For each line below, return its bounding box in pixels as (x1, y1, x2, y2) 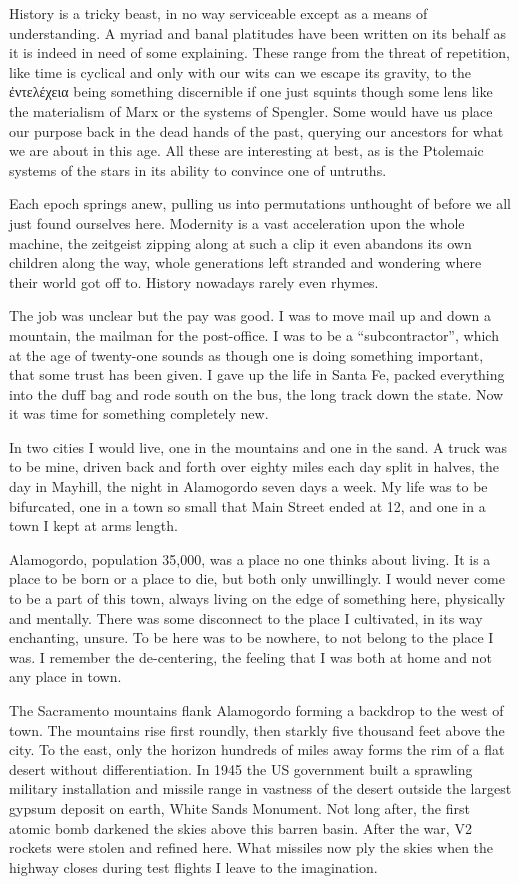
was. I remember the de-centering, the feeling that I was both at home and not (9, 646, 492, 667)
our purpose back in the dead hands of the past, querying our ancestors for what (9, 120, 504, 141)
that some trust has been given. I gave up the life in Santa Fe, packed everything (9, 364, 505, 385)
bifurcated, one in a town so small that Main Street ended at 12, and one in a (9, 495, 486, 516)
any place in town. (9, 666, 122, 687)
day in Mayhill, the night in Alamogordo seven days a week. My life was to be (9, 476, 488, 497)
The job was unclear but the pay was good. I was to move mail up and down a (9, 305, 492, 326)
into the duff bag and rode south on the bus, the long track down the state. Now (9, 383, 504, 404)
